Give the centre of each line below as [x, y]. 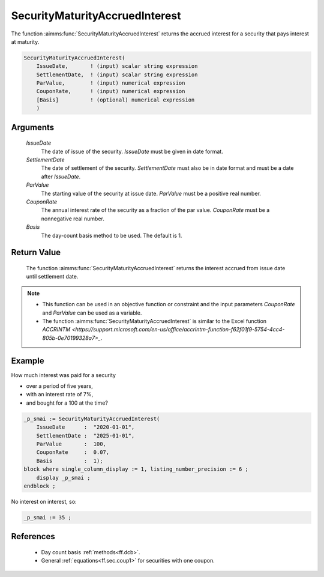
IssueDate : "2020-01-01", [85, 427]
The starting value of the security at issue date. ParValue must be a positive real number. [151, 193]
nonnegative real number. [73, 219]
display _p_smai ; [63, 478]
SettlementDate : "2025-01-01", [85, 436]
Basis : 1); [70, 461]
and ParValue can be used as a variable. [92, 313]
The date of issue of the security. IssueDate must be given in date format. [132, 151]
